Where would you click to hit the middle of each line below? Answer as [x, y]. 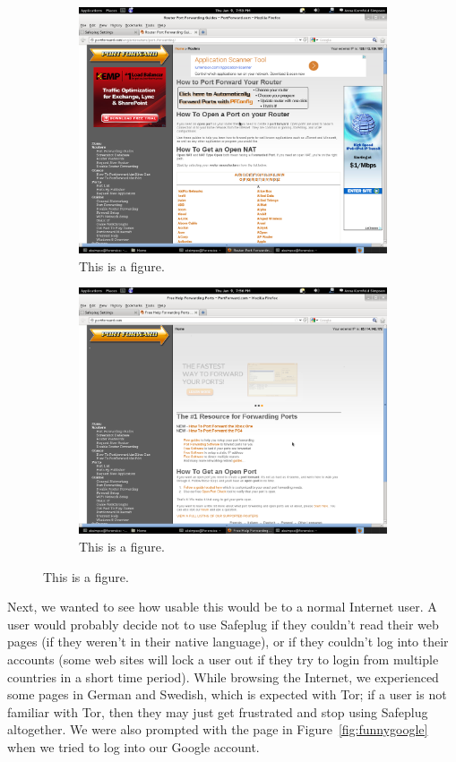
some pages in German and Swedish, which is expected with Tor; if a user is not [227, 694]
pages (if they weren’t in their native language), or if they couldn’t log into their [228, 642]
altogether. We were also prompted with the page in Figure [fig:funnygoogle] [218, 729]
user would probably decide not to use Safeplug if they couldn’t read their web [223, 624]
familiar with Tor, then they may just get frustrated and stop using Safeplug [218, 711]
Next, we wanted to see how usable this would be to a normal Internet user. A [222, 607]
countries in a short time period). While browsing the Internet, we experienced [223, 676]
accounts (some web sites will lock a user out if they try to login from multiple [223, 659]
